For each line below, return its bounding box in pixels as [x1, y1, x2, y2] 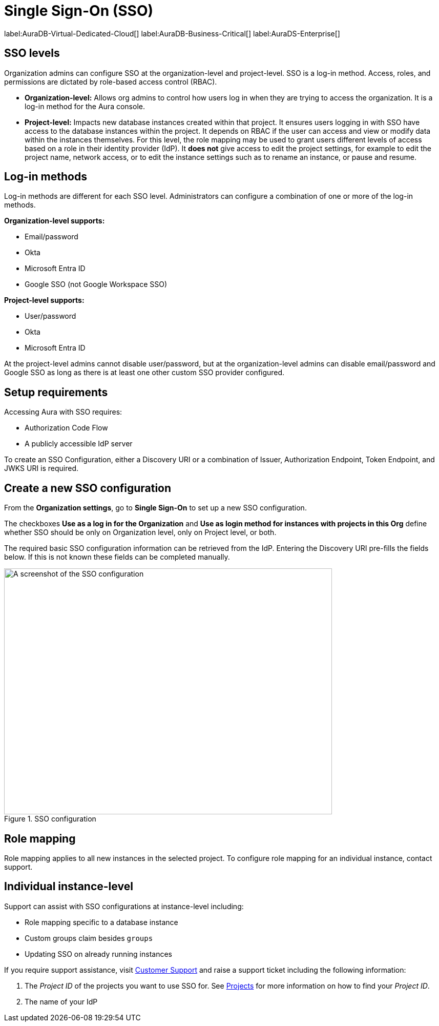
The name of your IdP [25, 997, 98, 1006]
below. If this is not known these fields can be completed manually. [4, 552, 230, 562]
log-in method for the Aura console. [25, 101, 145, 111]
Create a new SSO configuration [4, 481, 172, 495]
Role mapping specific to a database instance [25, 917, 178, 927]
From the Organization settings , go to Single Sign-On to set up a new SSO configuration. [4, 503, 307, 512]
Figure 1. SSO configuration [4, 814, 96, 824]
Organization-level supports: [4, 216, 105, 225]
